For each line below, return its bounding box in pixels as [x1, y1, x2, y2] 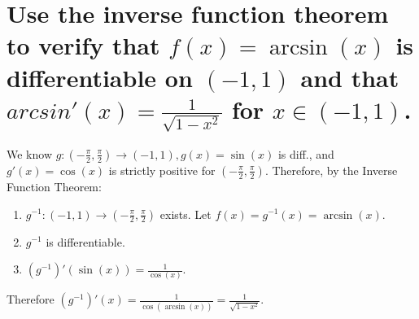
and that [300, 60, 399, 94]
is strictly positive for [108, 161, 216, 178]
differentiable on [7, 60, 193, 94]
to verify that [7, 28, 160, 62]
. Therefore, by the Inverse [264, 161, 398, 178]
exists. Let [159, 205, 212, 222]
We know [7, 145, 52, 162]
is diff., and [277, 145, 334, 162]
